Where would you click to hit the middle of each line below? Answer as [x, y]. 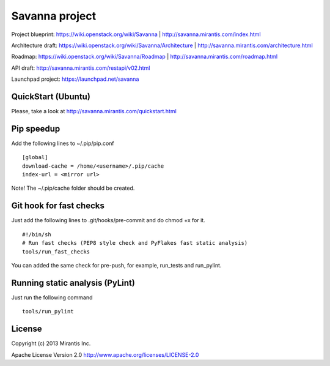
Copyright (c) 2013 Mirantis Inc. [51, 343]
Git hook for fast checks [58, 206]
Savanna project [54, 16]
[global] [35, 157]
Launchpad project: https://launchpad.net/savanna [75, 79]
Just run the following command [52, 297]
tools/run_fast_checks [56, 252]
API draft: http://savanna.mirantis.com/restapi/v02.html [81, 68]
